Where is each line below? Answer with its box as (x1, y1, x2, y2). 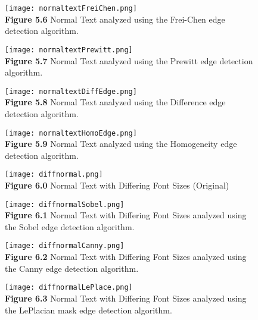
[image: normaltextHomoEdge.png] (5, 128, 137, 137)
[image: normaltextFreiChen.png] (5, 4, 137, 12)
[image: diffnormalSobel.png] (5, 200, 125, 209)
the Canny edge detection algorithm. (5, 262, 139, 274)
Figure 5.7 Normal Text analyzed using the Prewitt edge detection (5, 54, 253, 67)
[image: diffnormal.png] (5, 170, 103, 179)
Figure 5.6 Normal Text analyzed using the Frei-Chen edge (5, 12, 225, 25)
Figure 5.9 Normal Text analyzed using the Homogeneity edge (5, 137, 237, 150)
